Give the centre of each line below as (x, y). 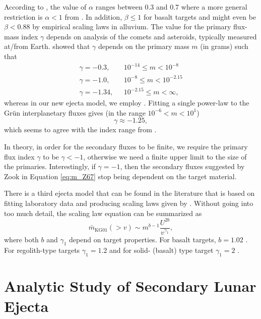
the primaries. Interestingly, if (50, 166)
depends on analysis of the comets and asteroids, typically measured (152, 36)
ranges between (119, 7)
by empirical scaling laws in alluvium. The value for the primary (132, 26)
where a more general (214, 7)
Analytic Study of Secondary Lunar (130, 286)
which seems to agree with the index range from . (80, 129)
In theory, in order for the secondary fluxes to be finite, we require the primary (126, 146)
